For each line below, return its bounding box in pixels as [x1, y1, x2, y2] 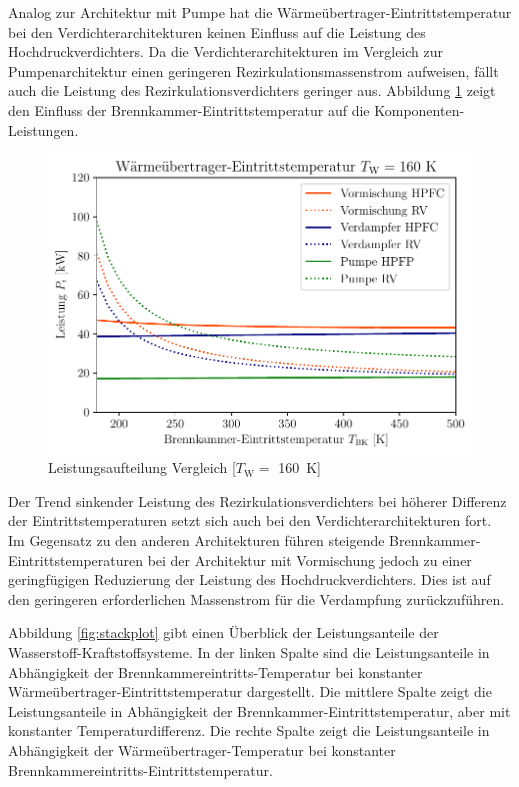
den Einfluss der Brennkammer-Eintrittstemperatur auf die [8, 99, 370, 120]
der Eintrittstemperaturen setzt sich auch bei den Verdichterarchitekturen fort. [8, 510, 492, 531]
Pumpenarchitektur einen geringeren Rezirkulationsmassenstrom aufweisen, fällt [8, 60, 499, 81]
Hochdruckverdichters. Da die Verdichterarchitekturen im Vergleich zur [8, 41, 444, 62]
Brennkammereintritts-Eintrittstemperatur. [8, 759, 273, 780]
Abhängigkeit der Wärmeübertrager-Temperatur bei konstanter [8, 739, 396, 760]
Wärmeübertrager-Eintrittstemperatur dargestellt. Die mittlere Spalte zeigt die [8, 681, 492, 702]
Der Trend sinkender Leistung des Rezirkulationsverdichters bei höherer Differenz [8, 490, 507, 511]
